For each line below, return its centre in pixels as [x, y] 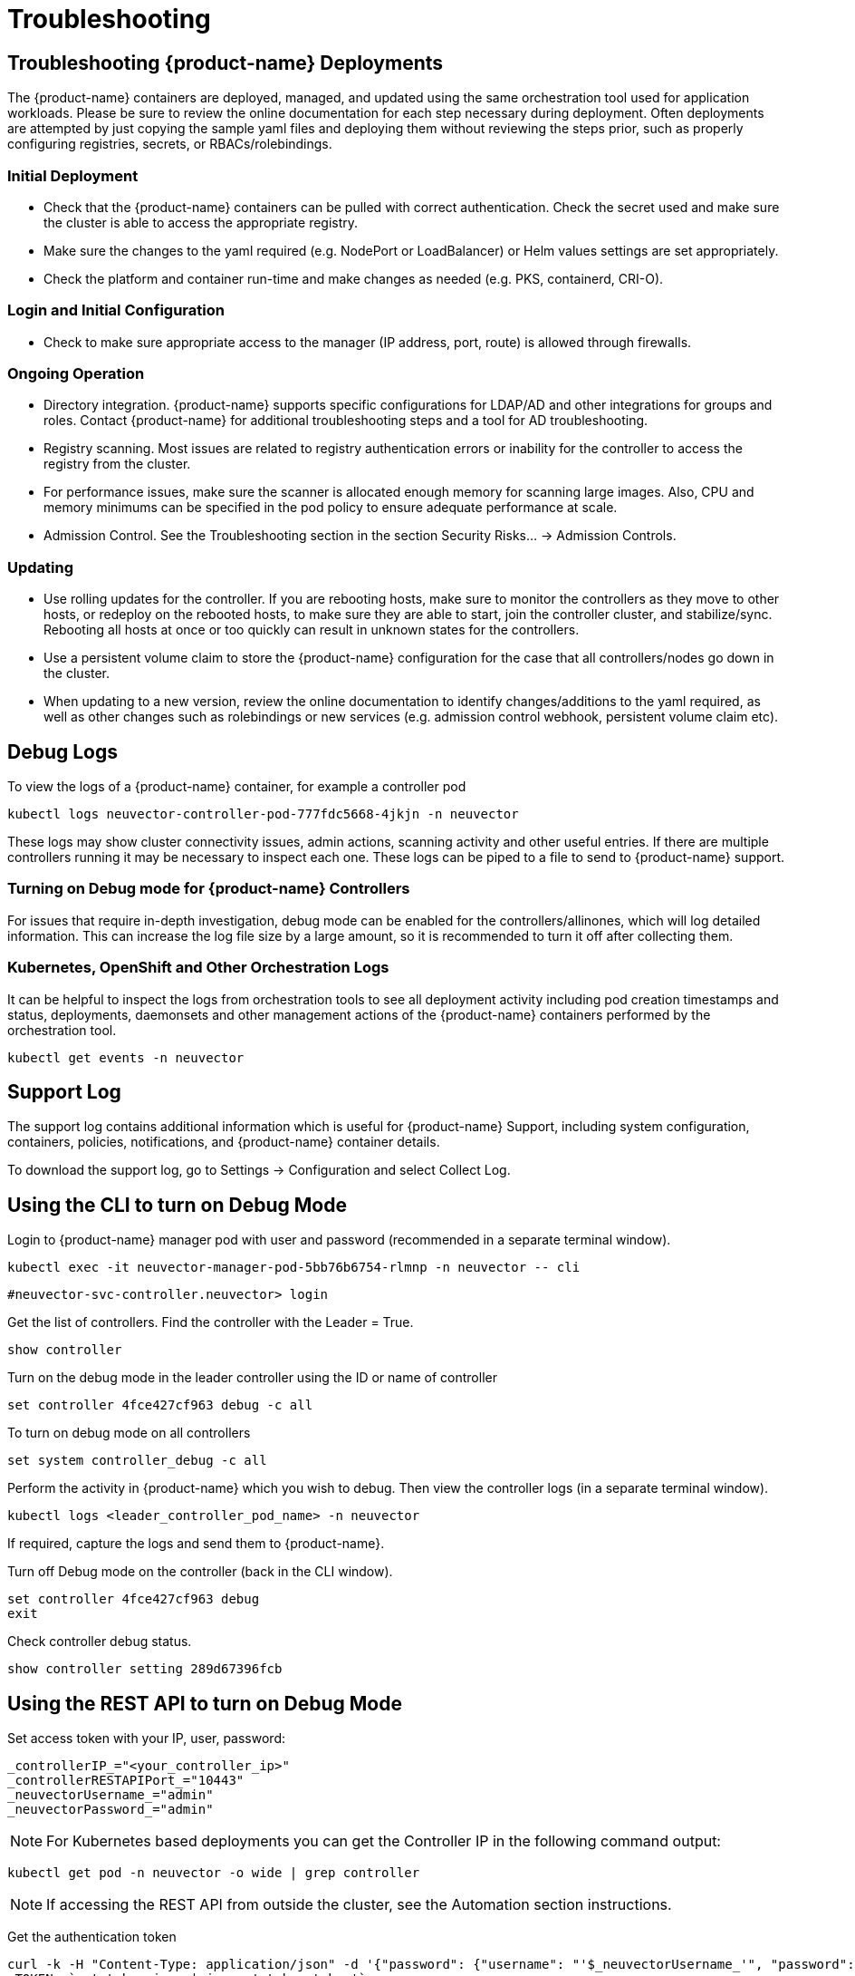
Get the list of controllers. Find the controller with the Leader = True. [211, 1322]
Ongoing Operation [76, 374]
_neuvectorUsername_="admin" [110, 1795]
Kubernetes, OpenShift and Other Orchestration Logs [198, 968]
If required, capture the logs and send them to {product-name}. [196, 1544]
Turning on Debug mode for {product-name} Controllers [209, 889]
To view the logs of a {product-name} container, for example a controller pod [237, 787]
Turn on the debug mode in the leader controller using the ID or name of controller [252, 1378]
